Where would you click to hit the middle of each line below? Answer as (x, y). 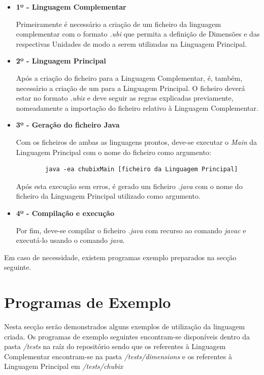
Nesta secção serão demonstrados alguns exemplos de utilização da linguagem (125, 326)
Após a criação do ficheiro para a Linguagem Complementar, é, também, (129, 77)
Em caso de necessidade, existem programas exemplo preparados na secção (120, 257)
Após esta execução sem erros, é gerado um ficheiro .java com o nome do (129, 186)
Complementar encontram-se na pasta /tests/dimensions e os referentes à (118, 356)
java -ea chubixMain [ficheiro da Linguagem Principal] (142, 169)
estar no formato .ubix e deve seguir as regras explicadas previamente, (125, 98)
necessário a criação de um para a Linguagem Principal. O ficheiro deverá (130, 88)
